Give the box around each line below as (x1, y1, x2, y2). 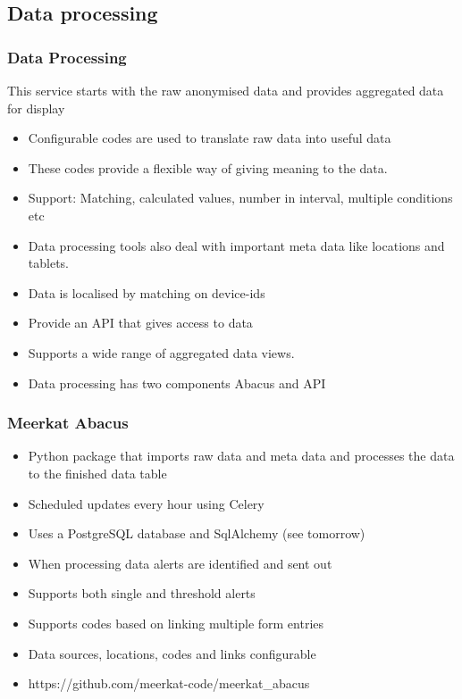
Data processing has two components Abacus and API (28, 373, 326, 392)
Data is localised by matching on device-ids (28, 283, 265, 302)
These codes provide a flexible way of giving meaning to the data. (28, 158, 388, 177)
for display (7, 98, 65, 117)
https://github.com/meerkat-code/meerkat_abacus (28, 674, 310, 693)
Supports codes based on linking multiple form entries (28, 613, 324, 632)
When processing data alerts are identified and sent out (28, 553, 332, 572)
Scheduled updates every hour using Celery (28, 494, 265, 512)
